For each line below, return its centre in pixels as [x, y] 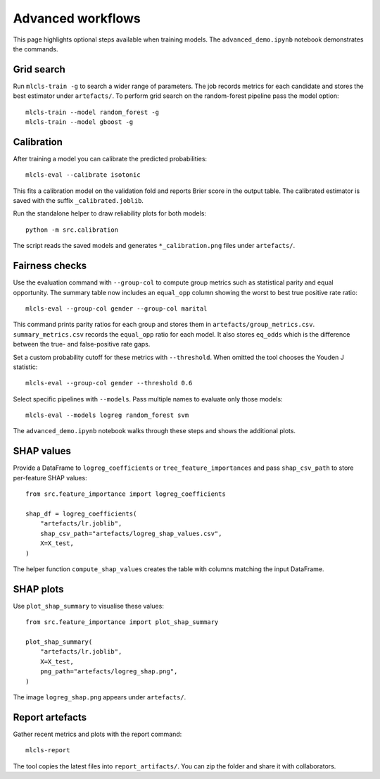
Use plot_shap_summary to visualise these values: [89, 606]
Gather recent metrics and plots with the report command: [97, 734]
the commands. [36, 49]
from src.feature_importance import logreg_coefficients [126, 494]
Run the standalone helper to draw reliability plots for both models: [110, 213]
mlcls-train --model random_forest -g [93, 112]
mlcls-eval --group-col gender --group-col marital [116, 309]
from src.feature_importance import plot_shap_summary [122, 622]
